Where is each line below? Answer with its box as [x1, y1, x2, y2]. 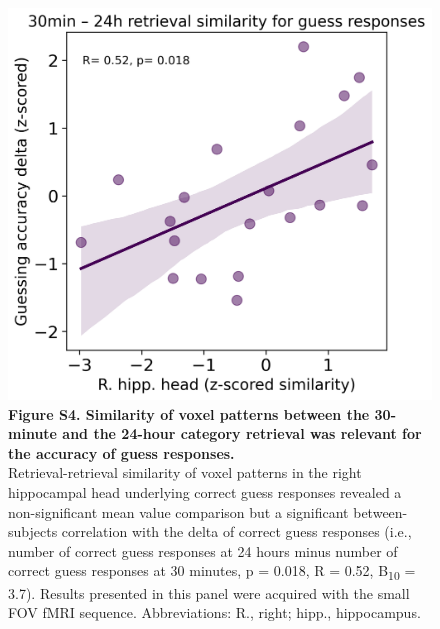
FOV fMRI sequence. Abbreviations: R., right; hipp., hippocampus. [8, 602, 421, 623]
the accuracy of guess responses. [8, 442, 235, 463]
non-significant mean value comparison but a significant [8, 501, 349, 522]
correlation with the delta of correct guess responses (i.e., [61, 521, 412, 542]
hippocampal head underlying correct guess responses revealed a [8, 482, 402, 503]
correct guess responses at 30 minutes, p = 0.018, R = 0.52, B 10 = [8, 560, 416, 584]
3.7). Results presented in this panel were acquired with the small [8, 582, 410, 603]
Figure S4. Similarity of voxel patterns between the [8, 403, 370, 424]
